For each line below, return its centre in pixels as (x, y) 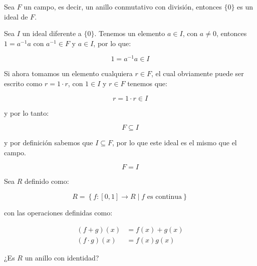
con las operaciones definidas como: (58, 213)
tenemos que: (147, 83)
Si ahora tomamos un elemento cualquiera (68, 73)
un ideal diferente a (52, 33)
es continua (165, 197)
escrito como (23, 83)
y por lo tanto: (27, 112)
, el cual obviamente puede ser (197, 73)
